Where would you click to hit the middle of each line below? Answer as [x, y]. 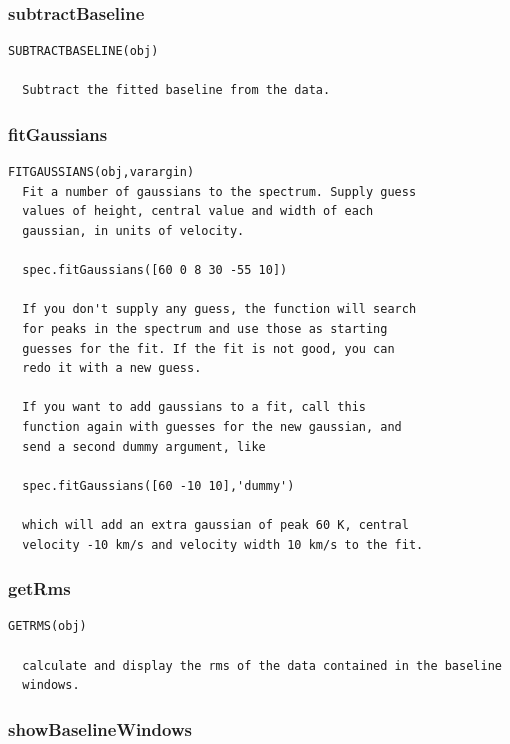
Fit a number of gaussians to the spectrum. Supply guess [219, 191]
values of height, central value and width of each [198, 211]
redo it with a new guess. [112, 368]
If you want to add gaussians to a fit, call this [194, 407]
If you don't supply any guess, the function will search [219, 309]
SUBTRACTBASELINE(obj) [83, 51]
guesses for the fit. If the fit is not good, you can [208, 348]
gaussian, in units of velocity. [133, 231]
